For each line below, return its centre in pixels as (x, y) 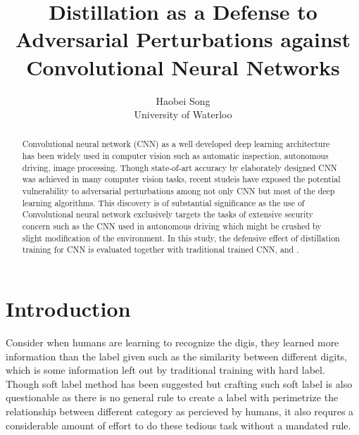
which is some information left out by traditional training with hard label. (165, 370)
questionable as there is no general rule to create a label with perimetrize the (172, 397)
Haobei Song (183, 100)
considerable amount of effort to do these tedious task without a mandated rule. (178, 425)
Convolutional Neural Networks (183, 67)
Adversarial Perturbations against (183, 39)
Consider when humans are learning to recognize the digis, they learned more (172, 342)
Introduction (68, 309)
